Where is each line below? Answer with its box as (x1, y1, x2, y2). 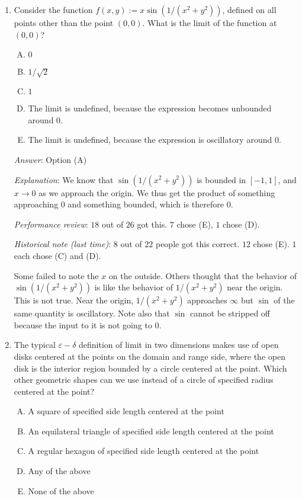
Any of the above (28, 465, 91, 477)
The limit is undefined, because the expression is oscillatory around (28, 133, 272, 146)
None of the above (28, 484, 94, 497)
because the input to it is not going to (14, 318, 152, 331)
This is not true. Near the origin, (14, 294, 134, 306)
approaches (187, 294, 227, 306)
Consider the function (14, 4, 93, 15)
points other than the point (14, 17, 114, 28)
